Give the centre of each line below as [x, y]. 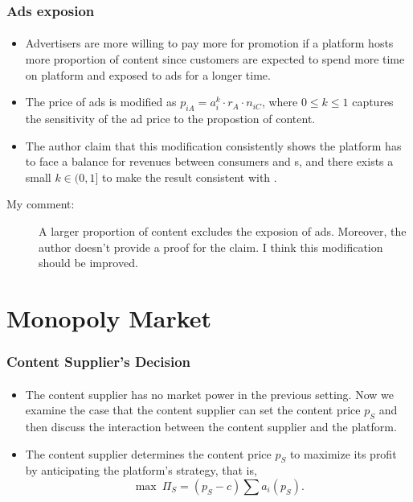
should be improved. [88, 263]
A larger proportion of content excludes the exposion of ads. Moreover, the [223, 230]
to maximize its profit [343, 453]
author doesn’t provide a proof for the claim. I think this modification [211, 247]
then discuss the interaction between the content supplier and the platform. [211, 426]
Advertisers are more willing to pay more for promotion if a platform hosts [209, 43]
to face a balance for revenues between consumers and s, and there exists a [209, 161]
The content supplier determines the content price [148, 453]
